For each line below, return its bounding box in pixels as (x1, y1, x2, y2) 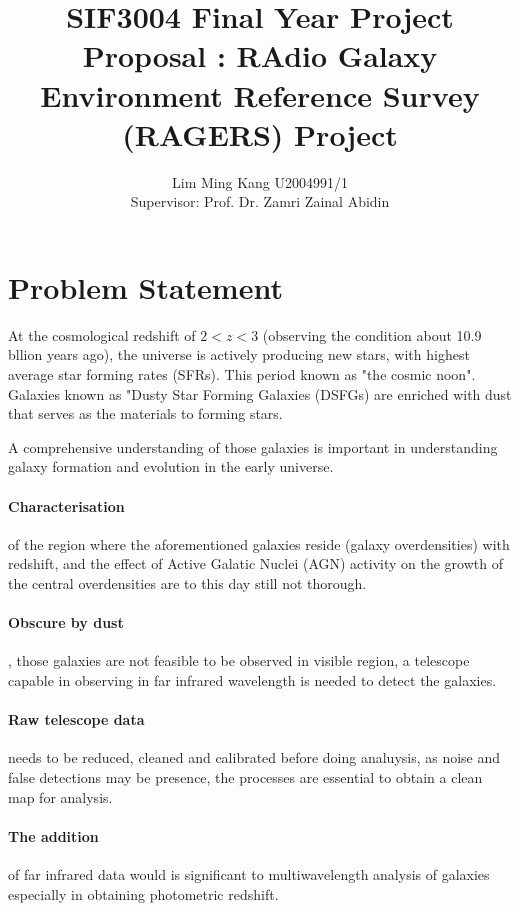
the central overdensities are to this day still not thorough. (8, 572, 367, 593)
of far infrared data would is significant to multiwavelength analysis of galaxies (8, 863, 490, 884)
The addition (8, 825, 99, 846)
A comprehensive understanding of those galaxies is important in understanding (8, 436, 498, 457)
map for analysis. (8, 786, 113, 807)
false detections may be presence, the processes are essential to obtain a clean (8, 766, 483, 787)
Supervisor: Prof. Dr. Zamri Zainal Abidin (130, 191, 390, 212)
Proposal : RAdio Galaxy (82, 35, 438, 76)
